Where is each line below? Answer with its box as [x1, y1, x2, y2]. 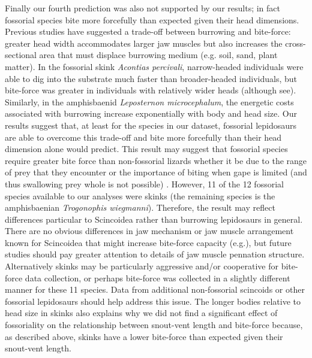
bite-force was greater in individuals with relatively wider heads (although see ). [5, 84, 296, 96]
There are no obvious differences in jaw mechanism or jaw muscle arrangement [5, 224, 294, 237]
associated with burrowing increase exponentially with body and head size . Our [5, 107, 298, 120]
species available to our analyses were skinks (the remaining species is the [5, 189, 275, 202]
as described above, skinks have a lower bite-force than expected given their [5, 330, 283, 342]
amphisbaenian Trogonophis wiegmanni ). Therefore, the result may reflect [5, 201, 275, 214]
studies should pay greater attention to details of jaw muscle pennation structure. [5, 248, 305, 260]
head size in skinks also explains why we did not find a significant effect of [5, 307, 278, 319]
